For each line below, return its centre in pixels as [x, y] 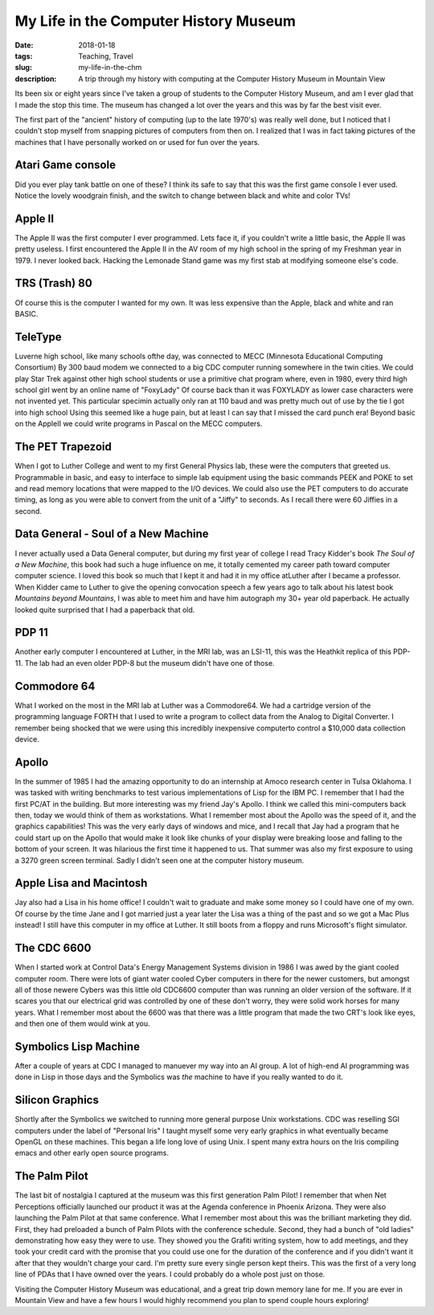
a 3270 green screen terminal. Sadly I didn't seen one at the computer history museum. [160, 860]
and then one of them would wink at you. [82, 1023]
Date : [24, 45]
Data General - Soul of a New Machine [112, 534]
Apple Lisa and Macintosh [81, 883]
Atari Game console [66, 165]
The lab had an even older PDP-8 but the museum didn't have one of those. [149, 663]
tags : [24, 56]
